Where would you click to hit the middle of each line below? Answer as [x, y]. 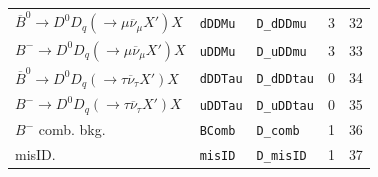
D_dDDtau [285, 79]
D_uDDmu [281, 51]
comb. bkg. [72, 129]
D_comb [278, 131]
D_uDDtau [285, 105]
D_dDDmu [281, 23]
